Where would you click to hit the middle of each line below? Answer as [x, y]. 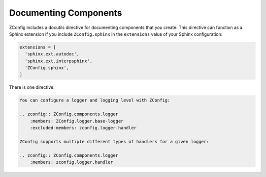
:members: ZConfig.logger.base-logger [77, 121]
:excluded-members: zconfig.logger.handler [83, 128]
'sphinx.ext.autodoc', [52, 54]
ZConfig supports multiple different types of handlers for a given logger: [114, 141]
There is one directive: [32, 87]
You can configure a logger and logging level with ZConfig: [95, 100]
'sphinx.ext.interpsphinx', [59, 61]
